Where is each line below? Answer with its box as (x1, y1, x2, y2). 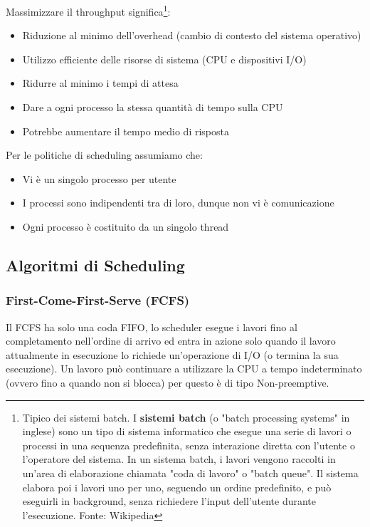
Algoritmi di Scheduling (6, 254, 185, 276)
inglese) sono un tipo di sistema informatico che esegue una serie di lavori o (22, 424, 351, 439)
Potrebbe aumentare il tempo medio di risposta (22, 123, 229, 138)
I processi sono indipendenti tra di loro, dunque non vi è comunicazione (22, 195, 334, 210)
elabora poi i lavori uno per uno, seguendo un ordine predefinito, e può (22, 479, 332, 494)
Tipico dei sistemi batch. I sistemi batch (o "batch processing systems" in (22, 409, 350, 424)
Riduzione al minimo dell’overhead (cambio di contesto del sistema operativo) (22, 28, 361, 43)
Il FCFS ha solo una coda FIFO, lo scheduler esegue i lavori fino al (6, 319, 297, 334)
